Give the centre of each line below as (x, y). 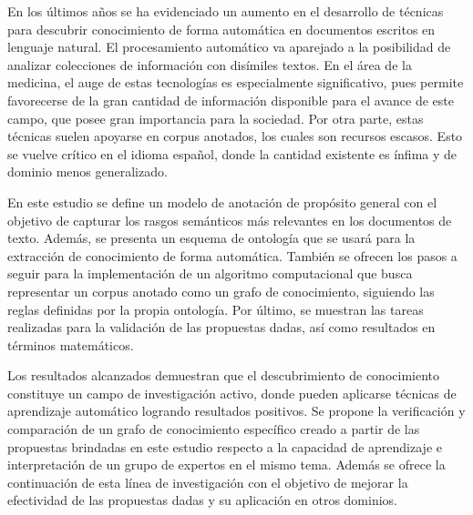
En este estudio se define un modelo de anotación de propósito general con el (222, 202)
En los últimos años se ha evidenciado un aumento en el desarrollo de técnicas (226, 11)
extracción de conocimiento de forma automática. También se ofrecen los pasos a (232, 255)
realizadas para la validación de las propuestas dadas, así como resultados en (221, 327)
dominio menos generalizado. (87, 172)
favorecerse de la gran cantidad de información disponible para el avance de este (231, 100)
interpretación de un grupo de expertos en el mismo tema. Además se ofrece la (226, 465)
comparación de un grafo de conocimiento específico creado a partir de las (214, 429)
